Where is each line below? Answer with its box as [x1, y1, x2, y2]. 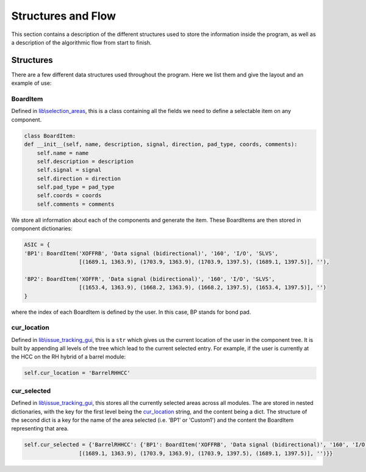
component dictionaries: [11, 225, 73, 232]
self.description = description [37, 158, 134, 165]
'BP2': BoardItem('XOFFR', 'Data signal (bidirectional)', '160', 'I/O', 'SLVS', [24, 275, 276, 282]
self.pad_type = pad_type [37, 184, 115, 191]
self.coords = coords [37, 192, 102, 199]
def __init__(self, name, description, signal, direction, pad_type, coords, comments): [24, 141, 298, 148]
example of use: [11, 79, 52, 87]
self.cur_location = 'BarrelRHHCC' [24, 369, 131, 377]
